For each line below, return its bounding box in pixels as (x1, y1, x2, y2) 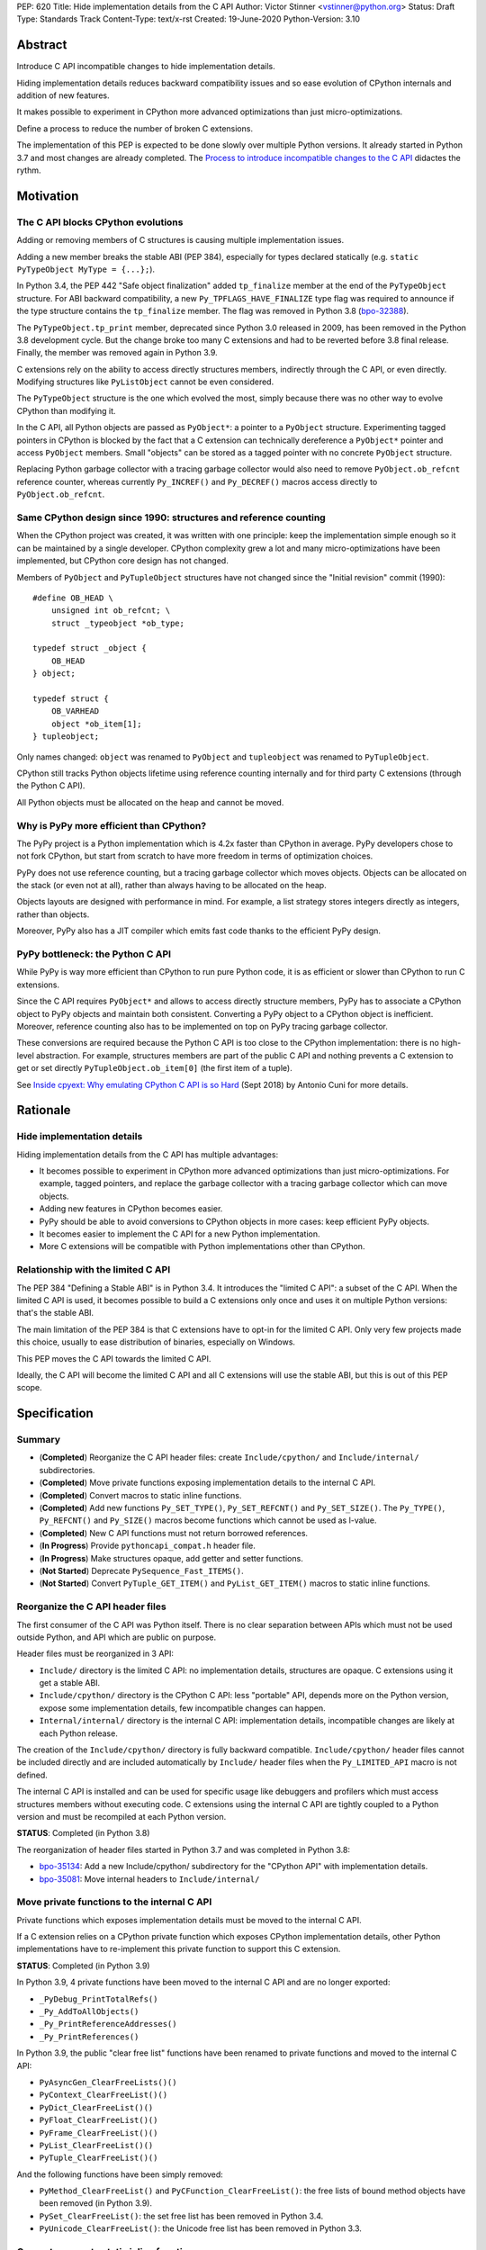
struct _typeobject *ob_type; (50, 617, 184, 628)
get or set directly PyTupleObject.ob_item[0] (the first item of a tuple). (16, 1063, 292, 1074)
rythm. (16, 165, 41, 175)
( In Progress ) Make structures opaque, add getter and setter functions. (39, 1552, 303, 1563)
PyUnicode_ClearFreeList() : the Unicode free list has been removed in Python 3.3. (39, 2223, 362, 2234)
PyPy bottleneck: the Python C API (16, 948, 171, 960)
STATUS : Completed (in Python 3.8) (16, 1828, 150, 1839)
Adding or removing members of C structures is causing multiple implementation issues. (16, 235, 345, 246)
